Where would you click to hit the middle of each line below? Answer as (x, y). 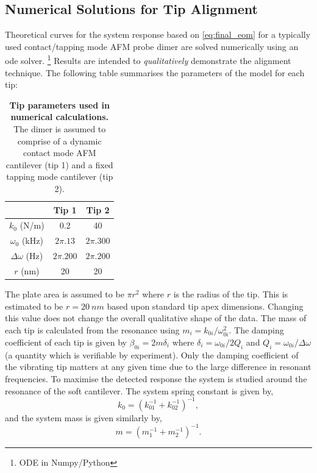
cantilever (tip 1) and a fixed (59, 164)
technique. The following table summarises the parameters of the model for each (155, 72)
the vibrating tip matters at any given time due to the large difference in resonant (158, 367)
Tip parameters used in (59, 105)
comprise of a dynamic (59, 140)
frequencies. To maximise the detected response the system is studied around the (156, 378)
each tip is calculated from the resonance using (92, 329)
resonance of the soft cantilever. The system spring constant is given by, (139, 390)
